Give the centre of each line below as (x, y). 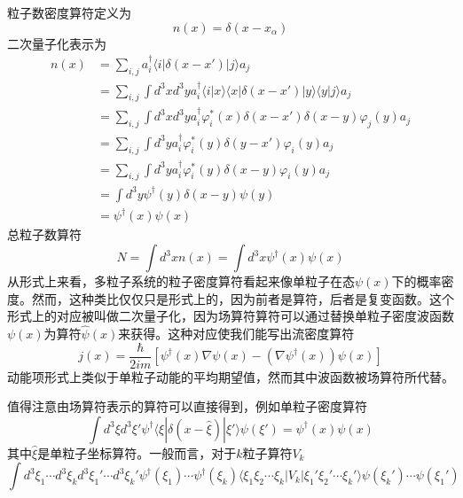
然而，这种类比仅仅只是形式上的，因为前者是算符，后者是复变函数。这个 (243, 298)
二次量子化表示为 (57, 43)
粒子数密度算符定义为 (69, 12)
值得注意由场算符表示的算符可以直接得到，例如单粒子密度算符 (187, 406)
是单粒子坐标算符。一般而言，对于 (137, 452)
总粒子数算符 (44, 234)
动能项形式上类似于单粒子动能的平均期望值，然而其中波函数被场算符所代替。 (231, 376)
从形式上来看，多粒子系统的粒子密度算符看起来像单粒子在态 (181, 281)
